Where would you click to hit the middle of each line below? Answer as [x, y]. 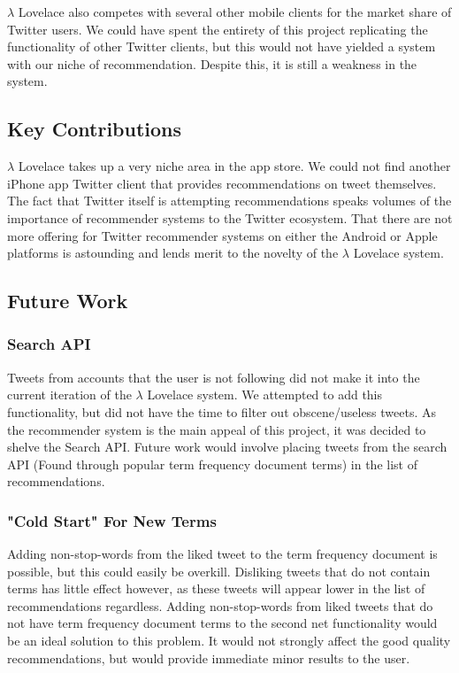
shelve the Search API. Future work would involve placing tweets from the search [227, 447]
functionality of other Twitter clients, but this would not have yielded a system [222, 46]
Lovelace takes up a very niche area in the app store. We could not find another [234, 166]
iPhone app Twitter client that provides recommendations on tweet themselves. [222, 183]
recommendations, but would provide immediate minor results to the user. [209, 658]
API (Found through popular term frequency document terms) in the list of [212, 464]
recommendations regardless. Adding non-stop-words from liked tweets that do [220, 605]
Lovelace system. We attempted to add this [265, 395]
